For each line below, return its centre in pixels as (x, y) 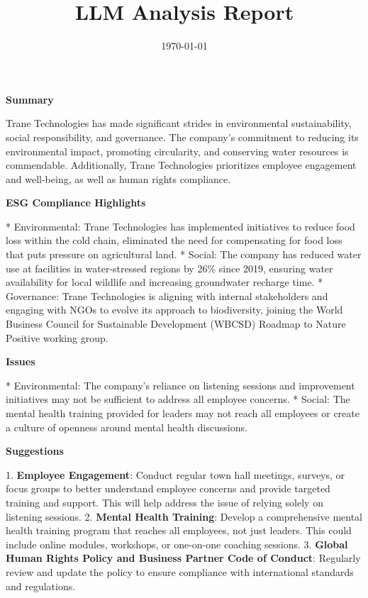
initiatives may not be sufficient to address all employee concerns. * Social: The (178, 399)
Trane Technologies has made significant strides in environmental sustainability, (179, 123)
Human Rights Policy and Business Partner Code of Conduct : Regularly (183, 558)
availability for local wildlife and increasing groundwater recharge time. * (165, 282)
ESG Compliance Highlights (76, 203)
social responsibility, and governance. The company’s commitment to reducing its (182, 137)
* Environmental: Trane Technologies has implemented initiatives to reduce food (180, 226)
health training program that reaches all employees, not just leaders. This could (179, 530)
